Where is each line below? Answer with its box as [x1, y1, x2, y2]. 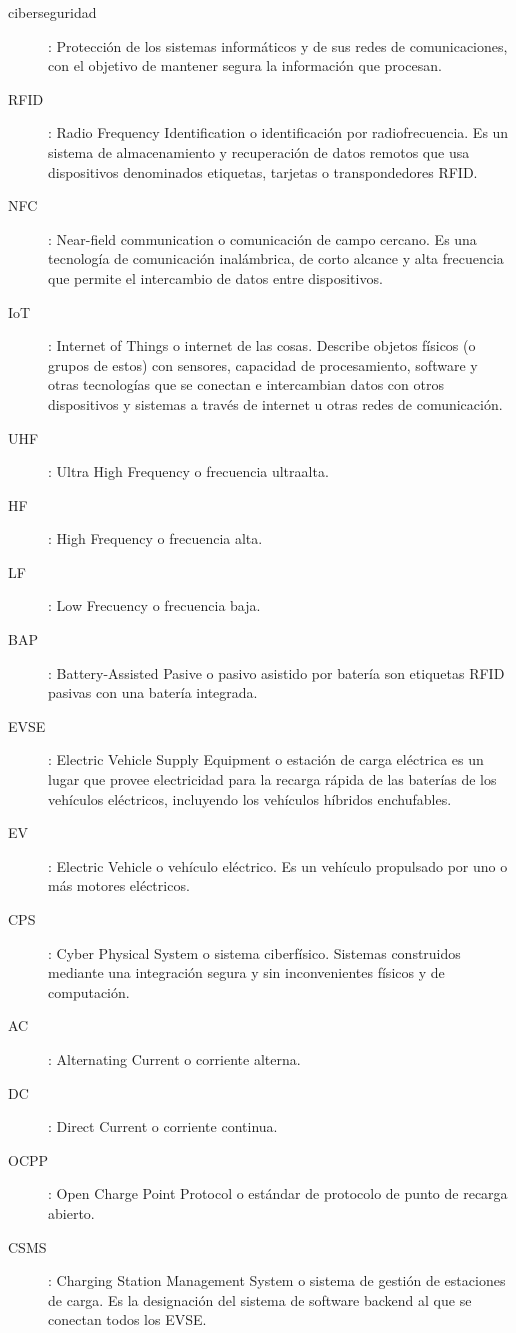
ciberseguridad [8, 2, 97, 22]
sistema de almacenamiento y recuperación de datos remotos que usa [48, 141, 470, 162]
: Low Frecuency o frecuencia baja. [48, 595, 261, 616]
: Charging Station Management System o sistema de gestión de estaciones [48, 1270, 506, 1291]
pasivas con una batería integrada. [48, 682, 258, 703]
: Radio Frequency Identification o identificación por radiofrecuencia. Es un [48, 122, 509, 143]
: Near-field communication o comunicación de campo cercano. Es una [48, 228, 477, 249]
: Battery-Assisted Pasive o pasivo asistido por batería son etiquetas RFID [48, 662, 505, 683]
